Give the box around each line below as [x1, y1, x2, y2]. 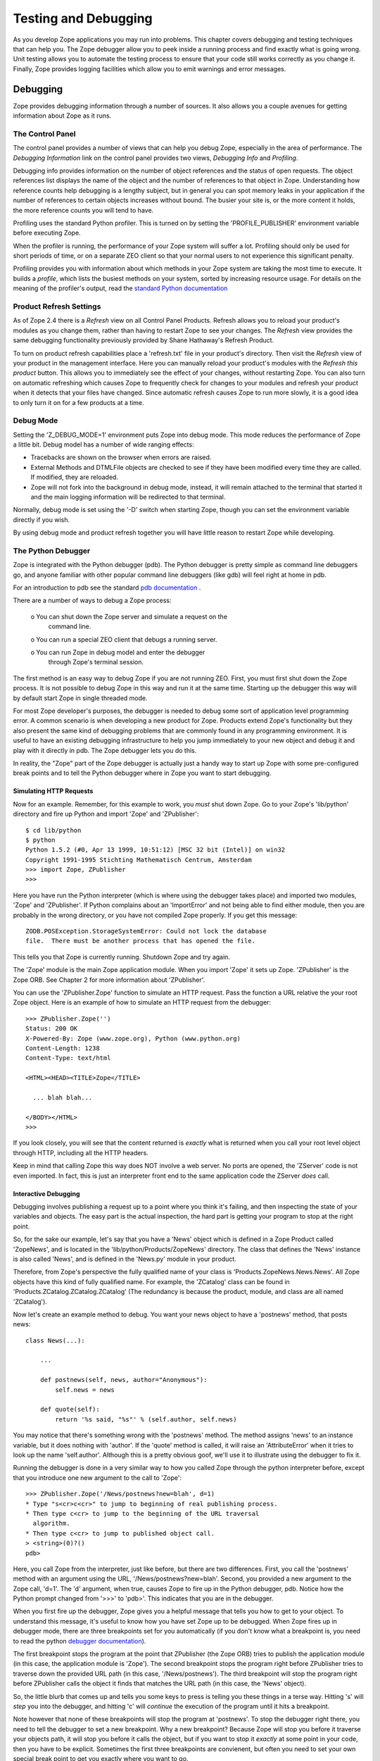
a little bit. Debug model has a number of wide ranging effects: [13, 440, 194, 449]
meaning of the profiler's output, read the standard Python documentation [13, 284, 228, 292]
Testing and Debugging [13, 11, 153, 26]
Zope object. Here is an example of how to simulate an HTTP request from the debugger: [13, 998, 271, 1007]
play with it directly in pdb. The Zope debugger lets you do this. [13, 746, 197, 754]
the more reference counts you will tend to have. [13, 206, 154, 214]
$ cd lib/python [25, 826, 82, 834]
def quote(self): [39, 1405, 100, 1414]
